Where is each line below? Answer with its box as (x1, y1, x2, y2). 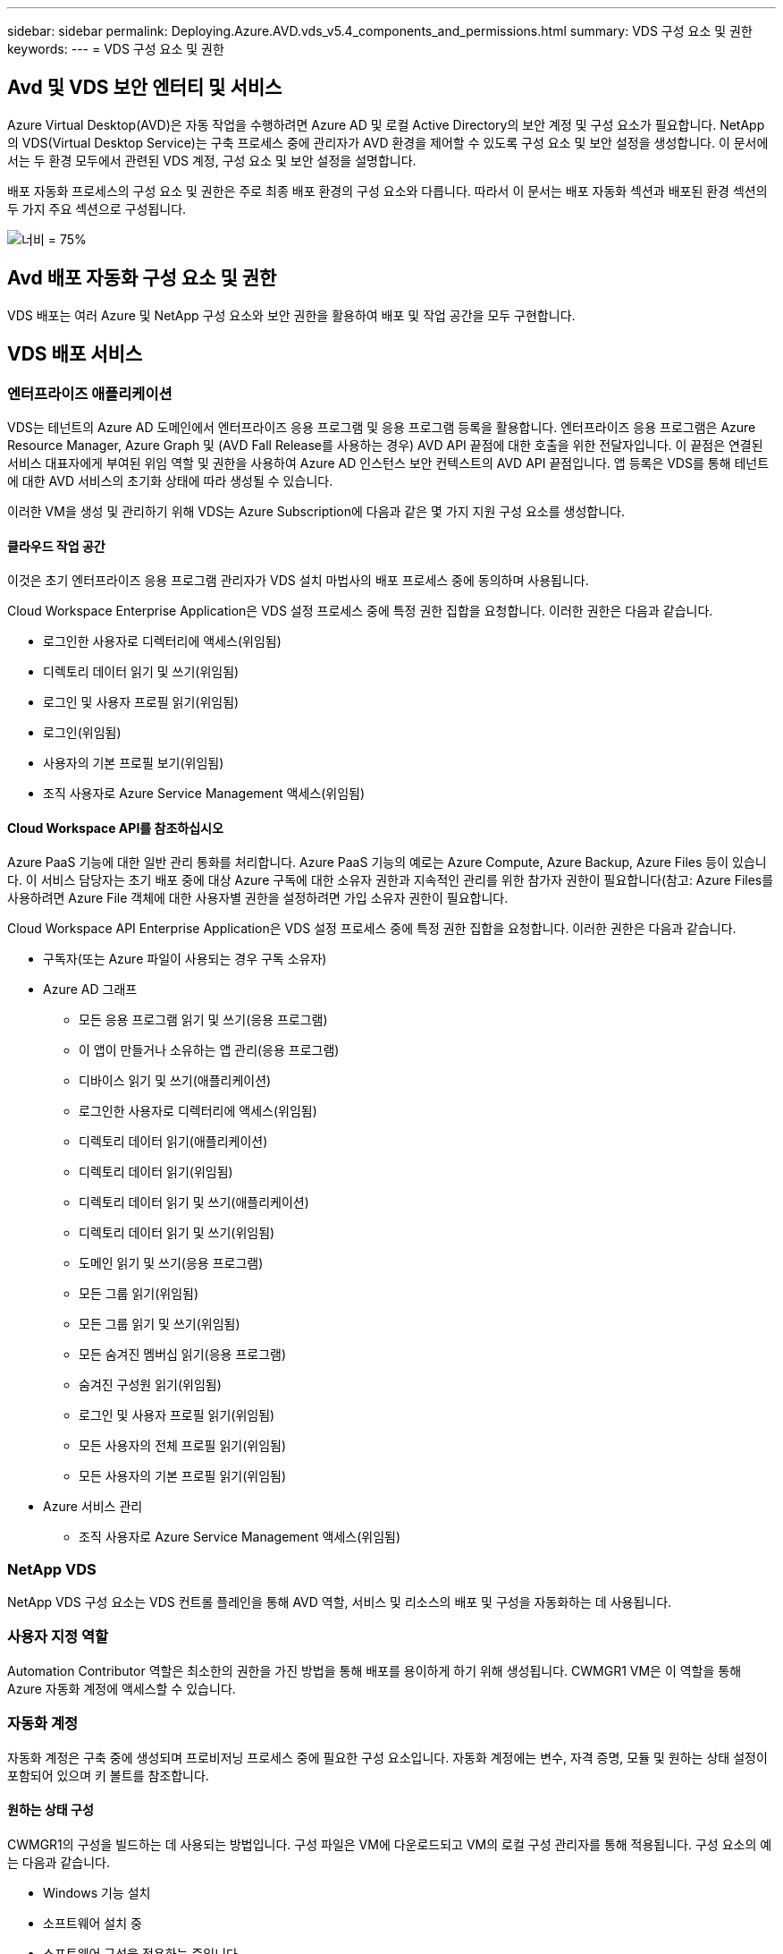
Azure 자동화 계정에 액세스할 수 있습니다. (7, 1680, 236, 1696)
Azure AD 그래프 (43, 981, 138, 998)
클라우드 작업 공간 (7, 538, 105, 554)
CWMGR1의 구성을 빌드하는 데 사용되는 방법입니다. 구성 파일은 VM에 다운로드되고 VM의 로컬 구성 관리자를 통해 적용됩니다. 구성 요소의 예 (7, 1836, 772, 1852)
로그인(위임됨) (43, 725, 122, 741)
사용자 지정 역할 (7, 1627, 109, 1646)
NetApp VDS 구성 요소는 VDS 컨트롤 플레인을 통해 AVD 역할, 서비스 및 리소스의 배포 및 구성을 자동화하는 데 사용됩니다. (7, 1594, 672, 1610)
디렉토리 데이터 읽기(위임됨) (79, 1164, 233, 1180)
